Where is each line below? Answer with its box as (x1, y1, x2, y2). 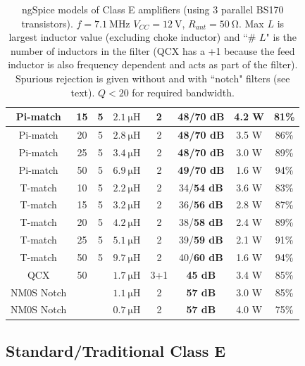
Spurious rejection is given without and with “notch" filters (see (15, 70, 290, 85)
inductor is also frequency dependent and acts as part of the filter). (8, 57, 298, 72)
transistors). (21, 15, 73, 30)
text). (70, 84, 95, 99)
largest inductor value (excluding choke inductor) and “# (8, 30, 256, 44)
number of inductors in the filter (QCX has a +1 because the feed (10, 43, 295, 58)
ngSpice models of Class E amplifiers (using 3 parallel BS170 (21, 2, 284, 16)
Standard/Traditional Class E (6, 339, 226, 361)
